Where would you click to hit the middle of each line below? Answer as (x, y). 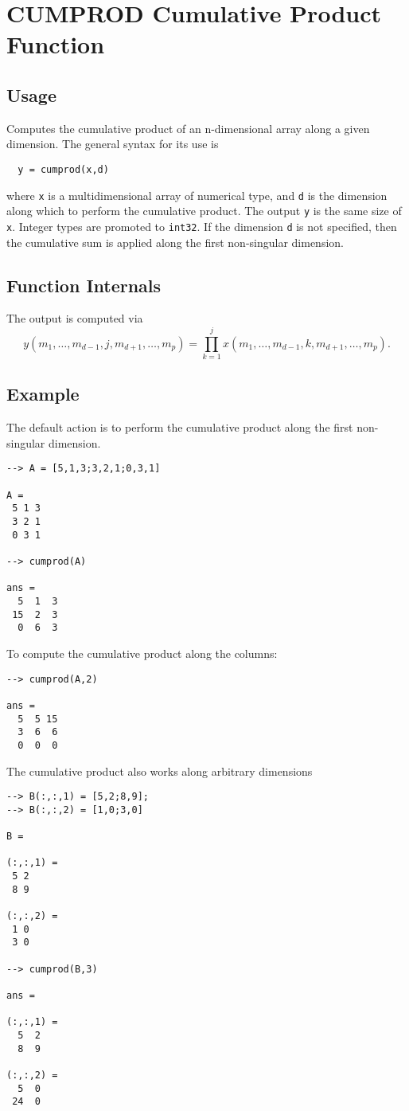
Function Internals (84, 285)
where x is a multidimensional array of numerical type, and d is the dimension (197, 195)
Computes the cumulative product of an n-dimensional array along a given (188, 128)
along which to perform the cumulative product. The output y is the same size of (204, 211)
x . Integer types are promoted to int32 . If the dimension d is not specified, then (202, 226)
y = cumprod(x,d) (63, 169)
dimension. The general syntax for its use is (113, 144)
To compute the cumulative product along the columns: (142, 653)
